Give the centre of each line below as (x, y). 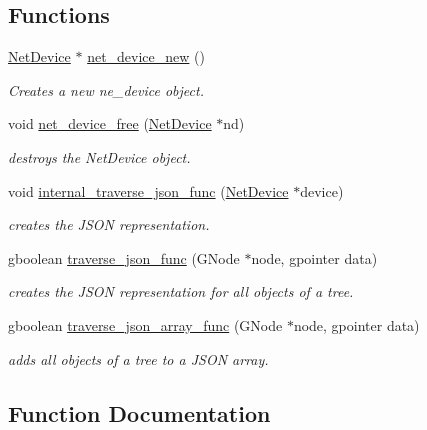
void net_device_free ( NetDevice (110, 123)
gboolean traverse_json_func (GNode (124, 257)
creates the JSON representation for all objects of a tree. (181, 291)
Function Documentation (139, 412)
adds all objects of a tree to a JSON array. (138, 358)
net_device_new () (146, 56)
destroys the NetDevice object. (99, 156)
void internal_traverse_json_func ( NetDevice (148, 190)
